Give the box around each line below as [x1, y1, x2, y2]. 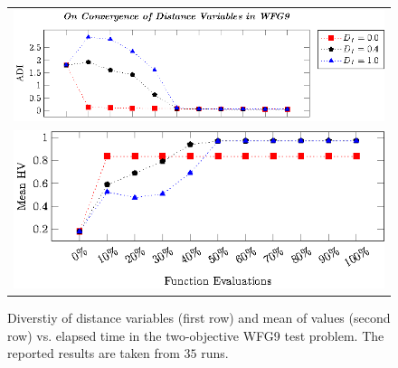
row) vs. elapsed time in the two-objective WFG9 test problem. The [7, 326, 384, 344]
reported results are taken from [7, 344, 180, 363]
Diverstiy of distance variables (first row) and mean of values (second [7, 308, 391, 327]
